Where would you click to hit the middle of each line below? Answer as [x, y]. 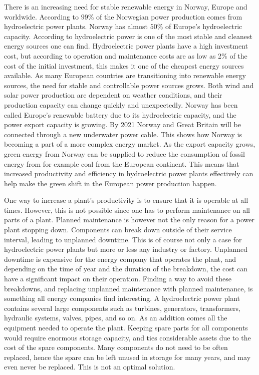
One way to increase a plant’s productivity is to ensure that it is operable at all [126, 200]
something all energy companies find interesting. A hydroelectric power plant [122, 298]
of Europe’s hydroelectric [204, 26]
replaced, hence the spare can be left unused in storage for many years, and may [127, 357]
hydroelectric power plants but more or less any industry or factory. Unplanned [126, 249]
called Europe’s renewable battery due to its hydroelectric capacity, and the [120, 114]
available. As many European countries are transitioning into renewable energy [125, 75]
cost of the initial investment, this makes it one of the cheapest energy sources [124, 65]
